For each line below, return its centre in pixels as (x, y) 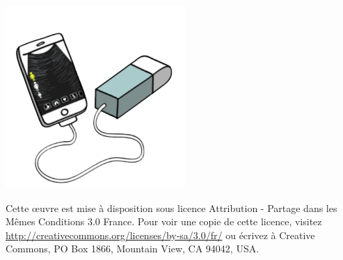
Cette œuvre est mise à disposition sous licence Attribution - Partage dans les (171, 208)
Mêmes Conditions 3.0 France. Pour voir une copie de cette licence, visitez (164, 221)
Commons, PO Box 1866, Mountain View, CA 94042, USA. (133, 249)
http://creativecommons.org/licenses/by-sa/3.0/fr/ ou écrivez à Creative (160, 235)
